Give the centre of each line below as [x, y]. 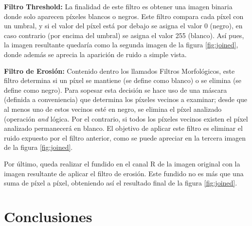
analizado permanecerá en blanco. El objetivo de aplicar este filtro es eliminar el [123, 128]
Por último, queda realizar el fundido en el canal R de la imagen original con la [122, 163]
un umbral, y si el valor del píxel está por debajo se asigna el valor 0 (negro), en [123, 26]
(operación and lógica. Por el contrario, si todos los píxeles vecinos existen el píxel [126, 118]
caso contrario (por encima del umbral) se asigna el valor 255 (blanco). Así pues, [124, 35]
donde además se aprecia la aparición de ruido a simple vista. [95, 54]
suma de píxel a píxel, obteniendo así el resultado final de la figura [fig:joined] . [121, 183]
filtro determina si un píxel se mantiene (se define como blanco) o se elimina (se [123, 80]
